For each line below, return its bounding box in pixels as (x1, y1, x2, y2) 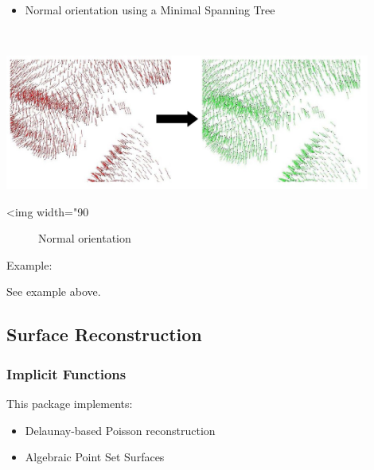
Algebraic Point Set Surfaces (25, 449, 165, 465)
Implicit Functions (6, 363, 127, 383)
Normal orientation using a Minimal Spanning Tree (25, 2, 275, 17)
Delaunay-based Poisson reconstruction (25, 421, 216, 438)
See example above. (6, 283, 101, 300)
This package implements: (6, 395, 133, 412)
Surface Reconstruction (6, 322, 202, 347)
